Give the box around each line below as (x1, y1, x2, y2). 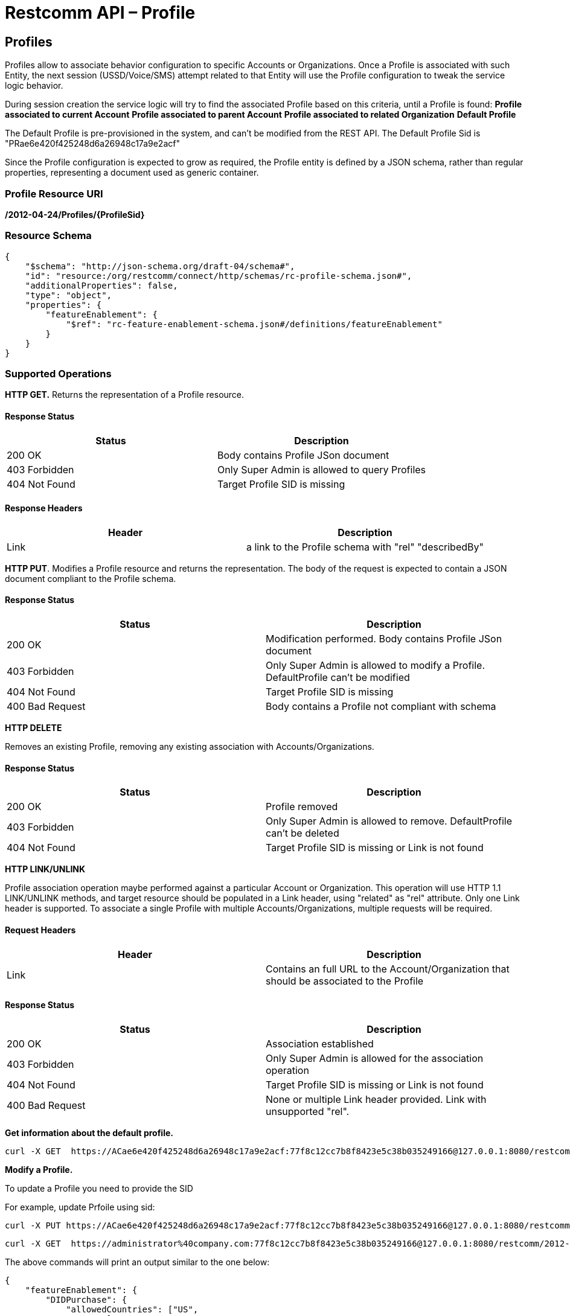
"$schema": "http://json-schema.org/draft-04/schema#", (25, 261, 295, 271)
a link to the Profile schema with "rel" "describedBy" (246, 540, 484, 553)
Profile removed (266, 800, 338, 813)
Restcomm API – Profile (5, 2, 196, 23)
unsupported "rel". (266, 1105, 350, 1117)
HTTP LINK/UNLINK (5, 864, 86, 875)
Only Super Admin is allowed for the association (266, 1052, 484, 1064)
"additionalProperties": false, (25, 280, 178, 290)
